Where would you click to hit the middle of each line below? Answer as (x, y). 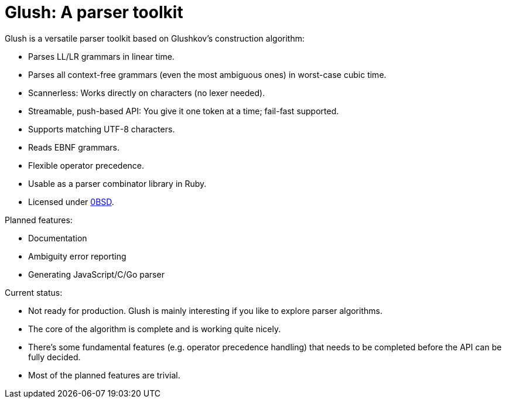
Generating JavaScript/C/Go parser (96, 274)
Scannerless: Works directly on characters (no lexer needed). (147, 93)
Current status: (34, 292)
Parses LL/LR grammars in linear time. (101, 56)
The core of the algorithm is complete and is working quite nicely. (155, 329)
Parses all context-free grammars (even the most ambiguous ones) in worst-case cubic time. (207, 74)
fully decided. (54, 357)
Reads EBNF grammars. (74, 147)
